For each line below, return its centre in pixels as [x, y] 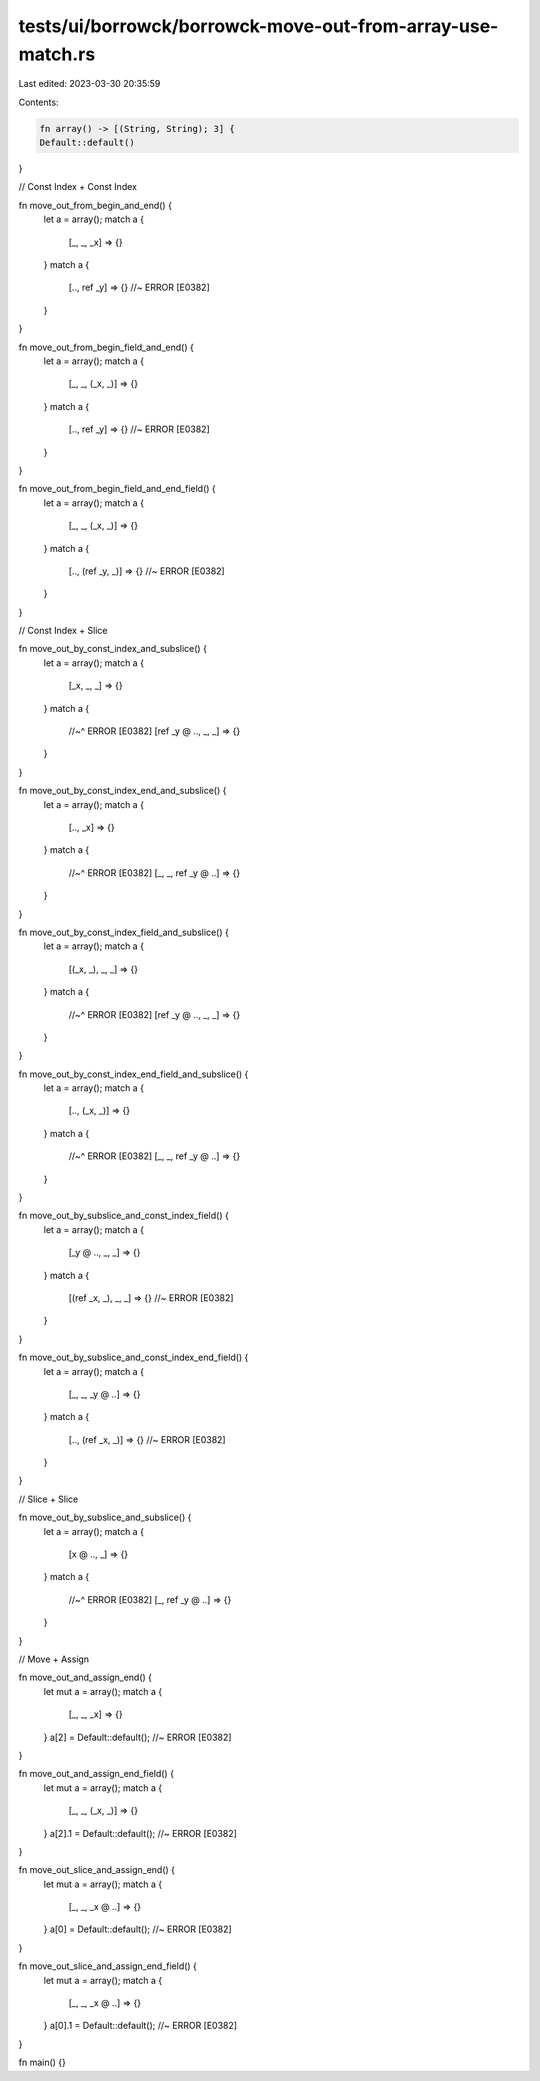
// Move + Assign [54, 1659]
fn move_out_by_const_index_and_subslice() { [112, 649]
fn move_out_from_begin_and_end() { [95, 205]
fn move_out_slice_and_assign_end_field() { [107, 1966]
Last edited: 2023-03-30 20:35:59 [89, 84]
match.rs [57, 54]
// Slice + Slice [48, 1499]
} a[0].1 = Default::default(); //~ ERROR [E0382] [140, 2026]
